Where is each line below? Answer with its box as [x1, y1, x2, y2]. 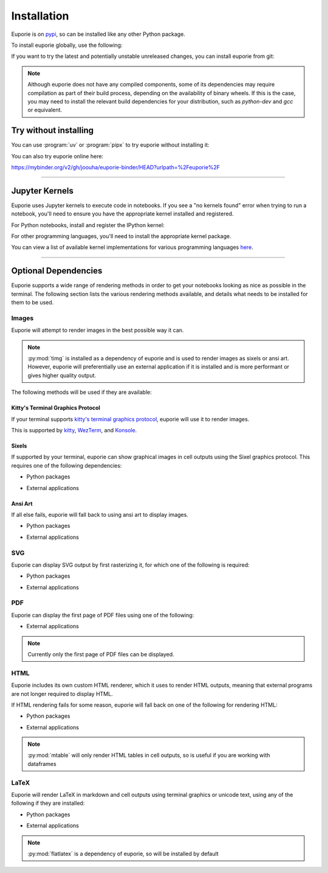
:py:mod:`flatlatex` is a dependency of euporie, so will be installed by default [27, 850, 219, 857]
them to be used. [11, 299, 54, 306]
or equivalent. [27, 107, 63, 114]
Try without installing [11, 125, 94, 136]
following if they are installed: [11, 799, 85, 807]
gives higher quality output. [27, 371, 97, 379]
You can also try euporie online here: [11, 152, 103, 160]
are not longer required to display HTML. [11, 690, 113, 697]
